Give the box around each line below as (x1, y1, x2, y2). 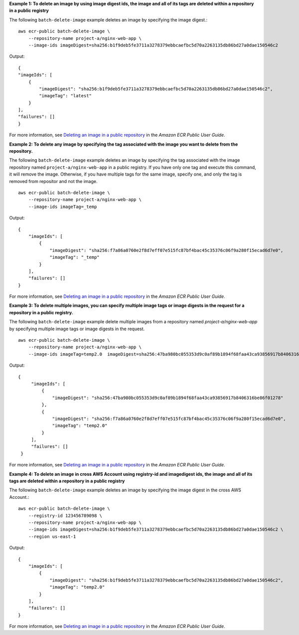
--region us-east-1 (28, 534, 76, 539)
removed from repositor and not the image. (9, 178, 98, 184)
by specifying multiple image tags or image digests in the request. (9, 326, 145, 332)
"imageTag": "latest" (39, 93, 92, 99)
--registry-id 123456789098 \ (28, 513, 102, 518)
